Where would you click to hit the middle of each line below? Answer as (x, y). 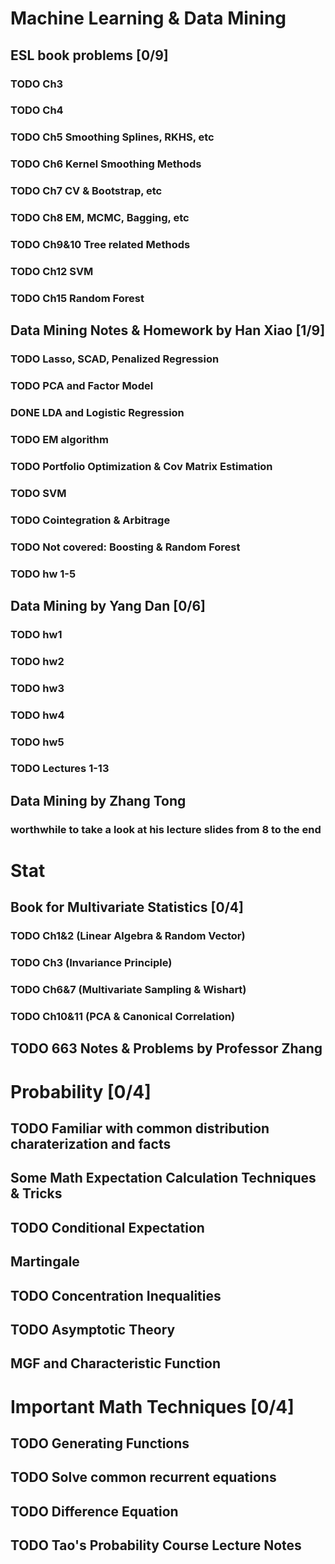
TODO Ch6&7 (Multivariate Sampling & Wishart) (128, 990)
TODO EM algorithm (59, 439)
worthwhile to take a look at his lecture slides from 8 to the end (166, 829)
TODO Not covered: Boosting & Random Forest (125, 547)
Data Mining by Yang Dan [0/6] (108, 605)
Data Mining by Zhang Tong (98, 800)
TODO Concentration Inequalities (116, 1295)
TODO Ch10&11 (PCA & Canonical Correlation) (123, 1017)
